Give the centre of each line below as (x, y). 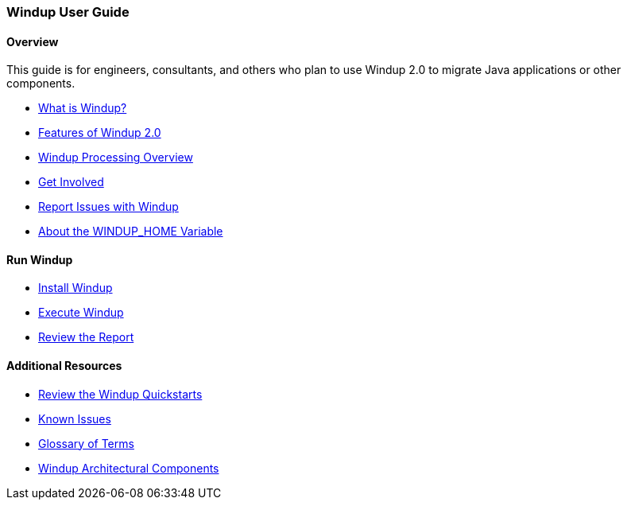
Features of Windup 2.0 (100, 133)
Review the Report (86, 337)
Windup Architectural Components (129, 468)
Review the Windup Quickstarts (120, 394)
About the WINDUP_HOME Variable (131, 232)
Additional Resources (64, 366)
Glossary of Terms (86, 443)
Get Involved (71, 182)
